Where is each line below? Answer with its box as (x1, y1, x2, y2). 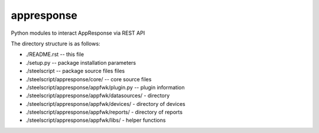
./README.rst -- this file (25, 51, 84, 58)
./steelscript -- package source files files (25, 68, 125, 75)
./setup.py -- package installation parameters (25, 59, 136, 66)
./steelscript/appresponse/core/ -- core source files (25, 75, 152, 82)
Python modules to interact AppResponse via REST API (11, 29, 145, 36)
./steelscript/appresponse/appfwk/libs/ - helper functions (25, 117, 166, 124)
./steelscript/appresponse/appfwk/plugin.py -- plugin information (25, 84, 185, 91)
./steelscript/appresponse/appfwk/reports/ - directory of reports (25, 109, 183, 116)
